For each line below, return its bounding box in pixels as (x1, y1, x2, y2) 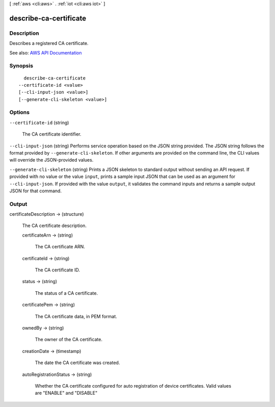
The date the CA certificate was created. (35, 360, 120, 366)
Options (9, 109, 30, 116)
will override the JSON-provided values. (9, 157, 94, 163)
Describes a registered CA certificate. (9, 40, 89, 46)
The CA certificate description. (22, 222, 87, 229)
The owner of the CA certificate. (35, 337, 103, 343)
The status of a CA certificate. (35, 290, 98, 296)
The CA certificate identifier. (22, 131, 81, 137)
